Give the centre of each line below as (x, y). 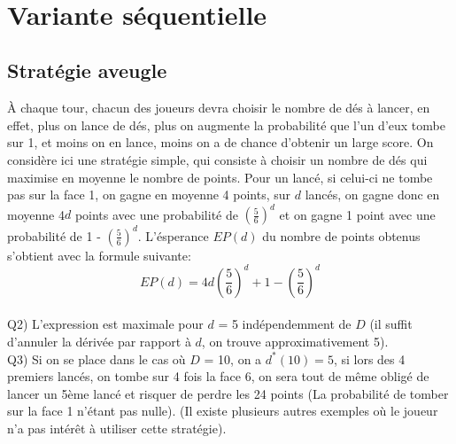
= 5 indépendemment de (285, 324)
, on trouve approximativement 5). (295, 342)
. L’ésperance (173, 235)
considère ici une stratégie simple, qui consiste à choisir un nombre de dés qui (217, 159)
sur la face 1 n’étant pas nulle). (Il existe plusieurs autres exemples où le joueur (223, 411)
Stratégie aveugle (87, 70)
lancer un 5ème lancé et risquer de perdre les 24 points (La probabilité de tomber (228, 393)
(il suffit (391, 324)
